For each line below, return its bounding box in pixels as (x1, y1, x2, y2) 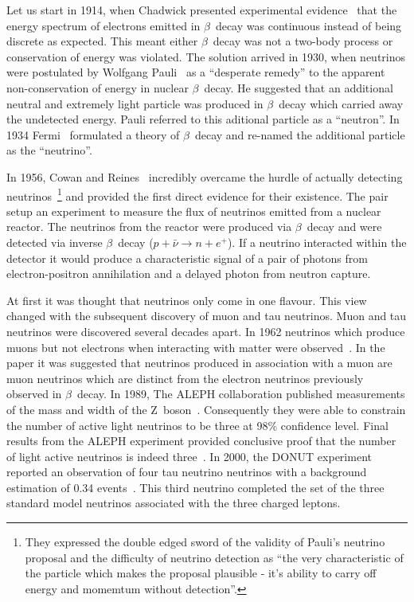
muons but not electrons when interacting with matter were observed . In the (6, 338, 385, 355)
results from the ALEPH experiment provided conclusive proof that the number (6, 432, 396, 449)
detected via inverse (6, 233, 103, 250)
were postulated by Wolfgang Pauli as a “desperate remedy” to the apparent (6, 64, 385, 80)
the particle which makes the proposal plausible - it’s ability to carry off (25, 565, 377, 581)
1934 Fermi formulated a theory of (6, 126, 180, 143)
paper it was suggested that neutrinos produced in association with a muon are (6, 354, 393, 371)
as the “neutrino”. (6, 142, 92, 158)
